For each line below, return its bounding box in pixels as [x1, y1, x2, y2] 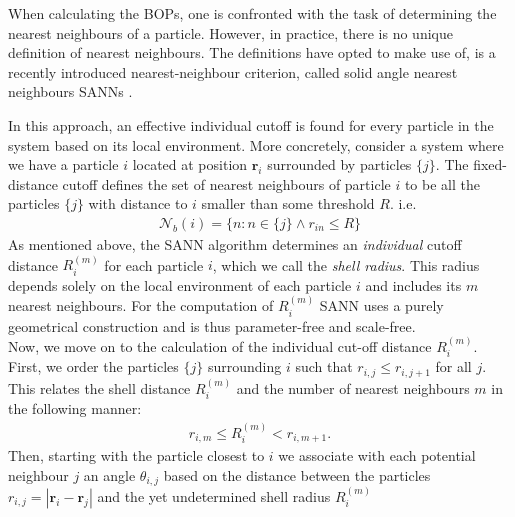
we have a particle [8, 154, 119, 175]
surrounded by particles [267, 154, 412, 175]
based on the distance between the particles [163, 464, 431, 485]
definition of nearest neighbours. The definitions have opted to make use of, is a [8, 42, 496, 63]
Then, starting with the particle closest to [8, 445, 265, 466]
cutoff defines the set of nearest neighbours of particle [62, 173, 391, 194]
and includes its [365, 274, 462, 295]
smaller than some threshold [201, 193, 375, 214]
